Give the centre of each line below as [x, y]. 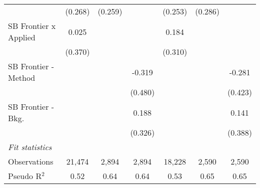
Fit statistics [30, 147]
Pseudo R [25, 176]
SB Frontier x [32, 26]
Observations [31, 161]
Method [22, 78]
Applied [22, 37]
